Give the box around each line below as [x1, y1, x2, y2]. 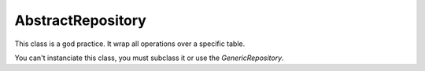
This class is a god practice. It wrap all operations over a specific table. [14, 39, 246, 48]
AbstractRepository [14, 12, 147, 29]
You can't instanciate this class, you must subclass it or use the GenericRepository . [14, 53, 284, 62]
